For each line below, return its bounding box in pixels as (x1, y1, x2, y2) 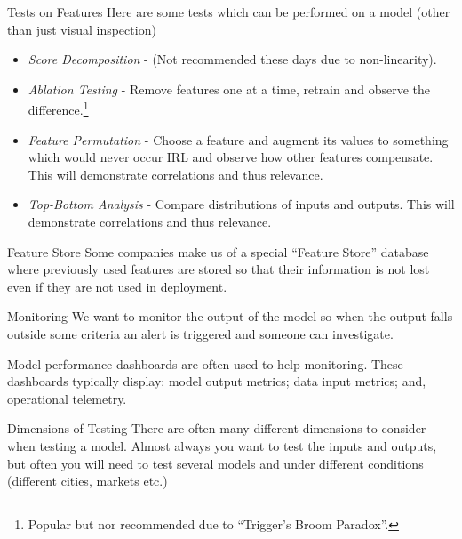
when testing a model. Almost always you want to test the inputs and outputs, (7, 436, 437, 455)
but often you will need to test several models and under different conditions (7, 454, 424, 472)
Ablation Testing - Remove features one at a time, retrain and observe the (28, 79, 431, 98)
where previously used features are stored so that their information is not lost (7, 260, 430, 278)
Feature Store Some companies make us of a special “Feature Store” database (7, 242, 429, 261)
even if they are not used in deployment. (7, 277, 227, 295)
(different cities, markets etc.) (7, 471, 168, 490)
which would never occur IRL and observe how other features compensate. (28, 148, 434, 166)
